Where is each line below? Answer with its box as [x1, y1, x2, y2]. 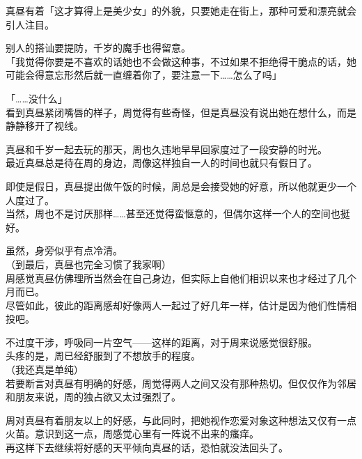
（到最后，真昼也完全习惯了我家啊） [6, 256, 171, 271]
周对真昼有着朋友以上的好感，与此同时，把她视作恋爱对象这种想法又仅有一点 [6, 412, 356, 427]
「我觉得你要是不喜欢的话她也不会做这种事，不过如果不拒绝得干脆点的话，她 [6, 54, 356, 68]
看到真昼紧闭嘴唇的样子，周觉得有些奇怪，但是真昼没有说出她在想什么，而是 [6, 104, 356, 119]
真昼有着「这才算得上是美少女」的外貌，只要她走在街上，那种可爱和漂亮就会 [6, 3, 356, 17]
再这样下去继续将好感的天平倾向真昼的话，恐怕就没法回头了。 [6, 440, 288, 455]
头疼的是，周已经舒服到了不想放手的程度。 [6, 348, 200, 363]
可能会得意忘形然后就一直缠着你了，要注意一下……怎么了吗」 [6, 68, 282, 82]
